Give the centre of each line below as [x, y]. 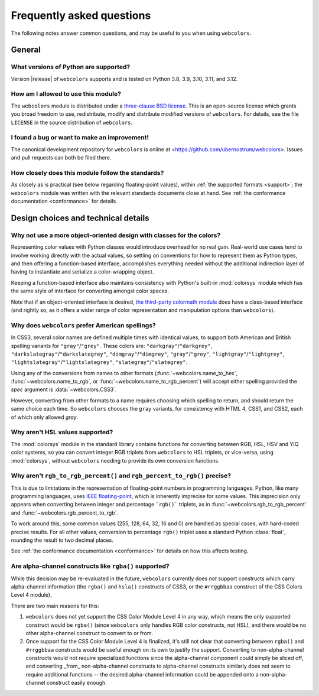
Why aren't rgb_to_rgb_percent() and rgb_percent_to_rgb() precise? [121, 476]
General [26, 50]
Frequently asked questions [81, 15]
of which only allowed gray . [45, 417]
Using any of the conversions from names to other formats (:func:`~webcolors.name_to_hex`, [124, 373]
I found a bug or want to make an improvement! [80, 138]
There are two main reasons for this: [55, 606]
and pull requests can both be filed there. [61, 158]
